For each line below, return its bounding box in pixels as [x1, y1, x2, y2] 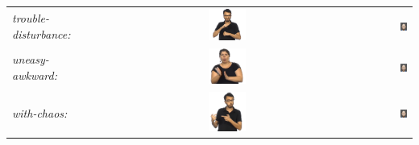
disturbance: [12, 25, 71, 42]
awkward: [12, 66, 57, 83]
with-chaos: [12, 104, 68, 121]
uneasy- [12, 51, 49, 68]
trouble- [12, 9, 49, 26]
